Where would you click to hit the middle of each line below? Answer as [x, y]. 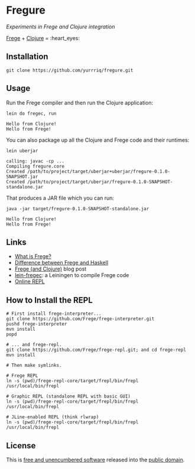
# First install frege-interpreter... [54, 314]
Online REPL [30, 282]
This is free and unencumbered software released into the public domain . [95, 460]
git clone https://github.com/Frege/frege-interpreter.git [80, 319]
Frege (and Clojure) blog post [51, 269]
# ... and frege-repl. [34, 345]
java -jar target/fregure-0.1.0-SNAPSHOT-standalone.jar [78, 209]
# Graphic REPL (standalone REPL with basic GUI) [69, 396]
